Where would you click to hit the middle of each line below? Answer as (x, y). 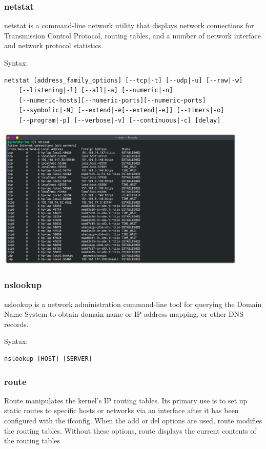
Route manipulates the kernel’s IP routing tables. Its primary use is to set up (126, 400)
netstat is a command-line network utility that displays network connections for (129, 25)
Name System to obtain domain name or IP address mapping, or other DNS (124, 314)
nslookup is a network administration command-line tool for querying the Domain (133, 304)
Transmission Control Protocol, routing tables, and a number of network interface (132, 35)
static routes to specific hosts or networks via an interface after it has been (121, 410)
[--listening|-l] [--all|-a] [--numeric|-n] (96, 90)
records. (16, 324)
